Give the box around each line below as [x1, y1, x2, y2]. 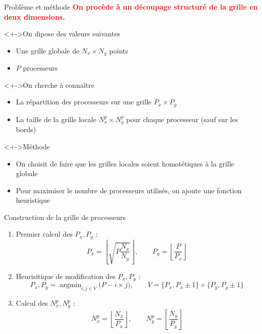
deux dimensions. [4, 11, 65, 22]
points [109, 45, 128, 55]
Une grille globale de [16, 45, 80, 55]
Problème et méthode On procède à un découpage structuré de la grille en [4, 2, 258, 12]
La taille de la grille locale [16, 114, 97, 124]
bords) [16, 124, 36, 135]
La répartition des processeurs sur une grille [16, 96, 152, 107]
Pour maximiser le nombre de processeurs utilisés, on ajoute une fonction [16, 185, 242, 195]
